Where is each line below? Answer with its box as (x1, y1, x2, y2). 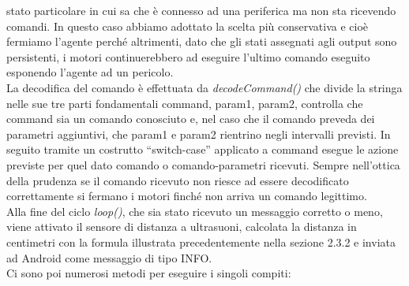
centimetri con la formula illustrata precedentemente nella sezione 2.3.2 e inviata (6, 233, 396, 250)
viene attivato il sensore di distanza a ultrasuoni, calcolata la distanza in (6, 218, 357, 235)
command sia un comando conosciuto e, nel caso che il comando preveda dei (6, 110, 375, 127)
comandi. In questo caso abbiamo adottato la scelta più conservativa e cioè (6, 17, 369, 34)
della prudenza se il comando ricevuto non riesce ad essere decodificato (6, 172, 349, 188)
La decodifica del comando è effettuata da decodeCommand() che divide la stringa (6, 79, 403, 95)
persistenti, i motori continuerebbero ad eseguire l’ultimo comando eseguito (6, 48, 370, 65)
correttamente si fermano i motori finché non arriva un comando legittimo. (6, 188, 367, 204)
